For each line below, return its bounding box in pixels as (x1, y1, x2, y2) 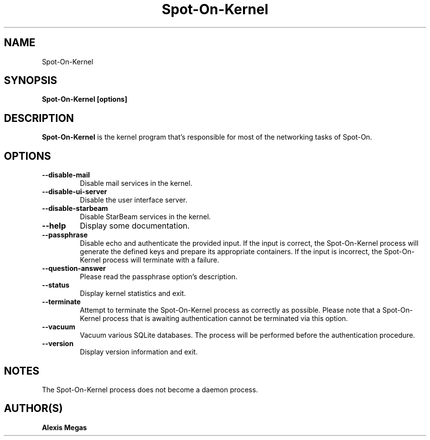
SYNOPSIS (4, 74, 57, 87)
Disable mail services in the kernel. (80, 179, 192, 188)
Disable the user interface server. (80, 196, 188, 205)
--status (42, 281, 70, 290)
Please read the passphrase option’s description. (80, 272, 238, 281)
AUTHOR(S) (4, 402, 63, 415)
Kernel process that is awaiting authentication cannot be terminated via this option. (80, 314, 348, 323)
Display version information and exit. (80, 348, 198, 356)
